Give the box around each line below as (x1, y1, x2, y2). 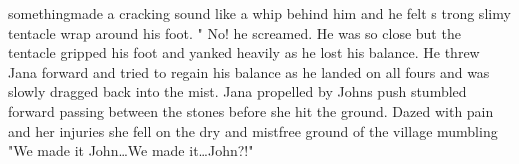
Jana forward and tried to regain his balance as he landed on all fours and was (8, 61, 490, 82)
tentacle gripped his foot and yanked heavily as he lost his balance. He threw (8, 42, 480, 63)
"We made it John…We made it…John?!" (8, 140, 254, 161)
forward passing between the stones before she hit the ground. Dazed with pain (8, 100, 494, 121)
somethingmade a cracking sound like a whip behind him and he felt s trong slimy (8, 3, 511, 23)
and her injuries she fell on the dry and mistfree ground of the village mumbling (8, 120, 498, 141)
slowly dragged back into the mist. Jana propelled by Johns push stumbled (8, 81, 467, 102)
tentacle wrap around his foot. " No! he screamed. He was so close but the (8, 22, 461, 43)
